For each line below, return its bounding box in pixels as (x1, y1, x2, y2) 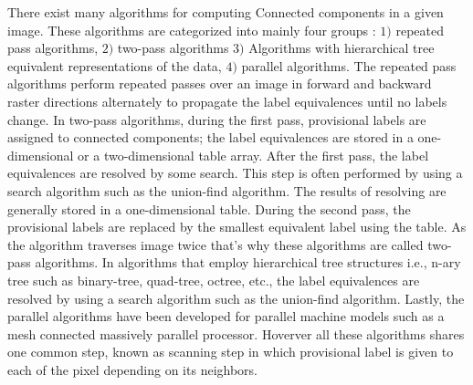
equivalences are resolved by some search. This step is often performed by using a (7, 163, 463, 182)
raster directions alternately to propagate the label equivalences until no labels (7, 91, 447, 110)
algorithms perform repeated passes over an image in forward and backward (7, 74, 432, 93)
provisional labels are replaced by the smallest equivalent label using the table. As (7, 217, 467, 236)
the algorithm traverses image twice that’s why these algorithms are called (7, 234, 424, 254)
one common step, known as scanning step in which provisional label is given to (7, 342, 454, 361)
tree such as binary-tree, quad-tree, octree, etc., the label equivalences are (7, 270, 420, 289)
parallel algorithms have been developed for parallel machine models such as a (7, 307, 445, 326)
